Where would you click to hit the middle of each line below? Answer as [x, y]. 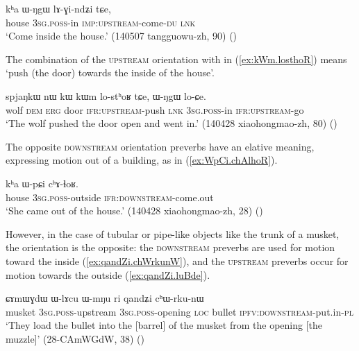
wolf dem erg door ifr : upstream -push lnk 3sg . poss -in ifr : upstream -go [155, 109]
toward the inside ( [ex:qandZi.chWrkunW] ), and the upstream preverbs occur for [177, 260]
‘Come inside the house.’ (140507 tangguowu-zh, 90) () [122, 36]
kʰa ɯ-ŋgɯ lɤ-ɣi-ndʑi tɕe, [58, 8]
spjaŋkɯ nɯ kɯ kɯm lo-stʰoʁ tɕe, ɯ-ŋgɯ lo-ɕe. [106, 95]
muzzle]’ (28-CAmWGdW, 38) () [75, 338]
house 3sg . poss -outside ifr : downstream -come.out [110, 197]
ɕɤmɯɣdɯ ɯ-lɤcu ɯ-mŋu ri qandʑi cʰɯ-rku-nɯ [105, 298]
